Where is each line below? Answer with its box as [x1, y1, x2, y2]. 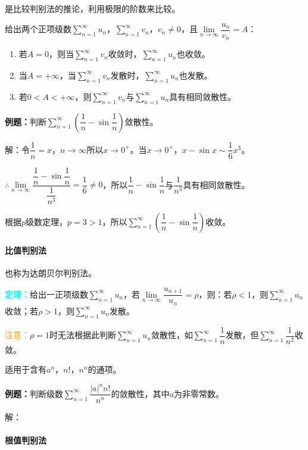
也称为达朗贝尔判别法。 [5, 267, 97, 279]
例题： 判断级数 [5, 387, 63, 399]
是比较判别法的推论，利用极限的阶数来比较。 [5, 2, 180, 14]
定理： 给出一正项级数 [5, 287, 88, 300]
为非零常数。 [173, 387, 224, 399]
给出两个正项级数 [5, 23, 71, 35]
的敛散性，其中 [111, 387, 170, 399]
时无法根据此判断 [49, 329, 116, 341]
